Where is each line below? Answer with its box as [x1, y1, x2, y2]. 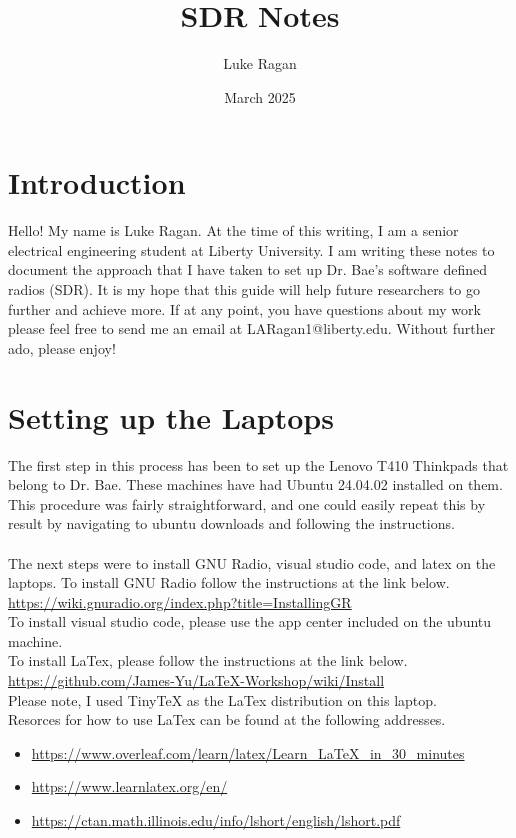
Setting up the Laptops [8, 396, 334, 437]
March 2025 [224, 86, 296, 107]
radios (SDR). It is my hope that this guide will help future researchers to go [8, 279, 480, 300]
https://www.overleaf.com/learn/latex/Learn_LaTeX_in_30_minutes [31, 742, 465, 763]
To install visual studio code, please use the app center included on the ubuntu [8, 611, 492, 632]
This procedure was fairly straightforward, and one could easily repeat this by [8, 493, 486, 514]
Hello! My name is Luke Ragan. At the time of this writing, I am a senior [8, 220, 459, 241]
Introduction [8, 162, 186, 203]
